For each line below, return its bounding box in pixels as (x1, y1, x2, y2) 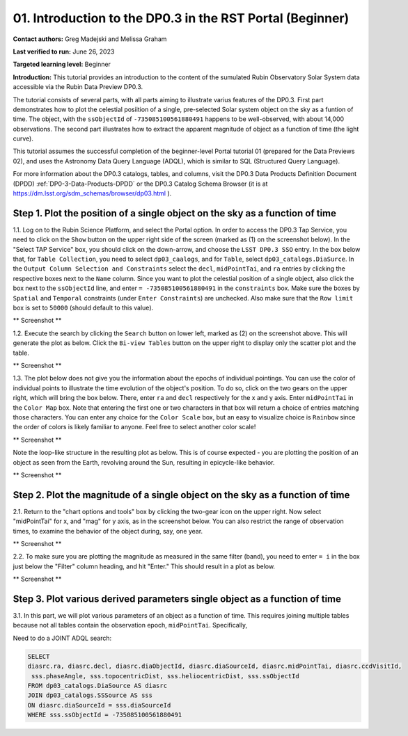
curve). (13, 134, 34, 143)
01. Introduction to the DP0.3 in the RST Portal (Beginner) (13, 10, 350, 26)
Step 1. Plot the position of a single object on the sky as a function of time (13, 207, 337, 219)
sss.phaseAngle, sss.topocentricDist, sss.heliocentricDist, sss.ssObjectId (31, 672, 299, 680)
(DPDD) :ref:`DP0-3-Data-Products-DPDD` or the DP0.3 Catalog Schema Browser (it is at (13, 179, 268, 188)
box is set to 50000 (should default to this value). (13, 303, 154, 312)
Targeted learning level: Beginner (13, 60, 111, 69)
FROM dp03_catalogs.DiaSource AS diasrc (27, 682, 167, 689)
